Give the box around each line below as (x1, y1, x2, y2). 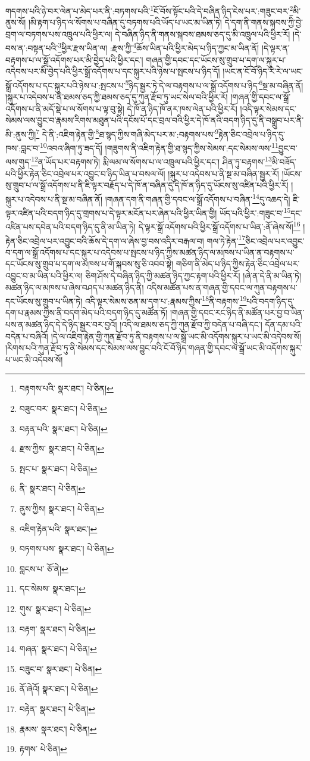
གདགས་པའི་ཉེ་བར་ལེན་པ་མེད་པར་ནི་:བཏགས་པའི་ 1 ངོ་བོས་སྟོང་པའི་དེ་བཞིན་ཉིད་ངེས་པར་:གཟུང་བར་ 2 (5, 3, 293, 17)
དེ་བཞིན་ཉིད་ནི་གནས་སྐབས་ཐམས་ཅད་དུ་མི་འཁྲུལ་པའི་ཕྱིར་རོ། (115, 27, 290, 40)
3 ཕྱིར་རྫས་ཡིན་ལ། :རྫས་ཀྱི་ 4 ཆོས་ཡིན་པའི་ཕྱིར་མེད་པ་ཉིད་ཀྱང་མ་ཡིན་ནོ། (58, 40, 259, 54)
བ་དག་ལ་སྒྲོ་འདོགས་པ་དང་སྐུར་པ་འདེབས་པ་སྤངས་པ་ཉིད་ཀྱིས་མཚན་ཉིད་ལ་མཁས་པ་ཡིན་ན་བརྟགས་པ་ (5, 246, 295, 258)
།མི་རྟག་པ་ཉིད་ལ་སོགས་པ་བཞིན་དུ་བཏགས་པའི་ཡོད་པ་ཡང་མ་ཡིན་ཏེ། (28, 16, 222, 29)
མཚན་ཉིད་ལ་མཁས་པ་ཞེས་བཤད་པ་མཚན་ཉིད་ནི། (5, 281, 144, 293)
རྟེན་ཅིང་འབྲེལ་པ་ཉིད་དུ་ (218, 128, 285, 140)
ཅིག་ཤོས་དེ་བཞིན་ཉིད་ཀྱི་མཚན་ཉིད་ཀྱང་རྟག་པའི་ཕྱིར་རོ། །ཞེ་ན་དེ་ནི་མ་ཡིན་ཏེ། (85, 269, 302, 282)
